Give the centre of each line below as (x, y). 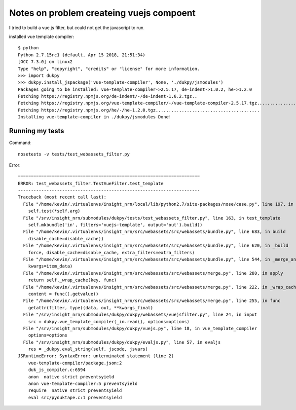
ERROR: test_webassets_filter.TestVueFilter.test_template (91, 183)
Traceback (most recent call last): (62, 197)
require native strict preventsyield (75, 391)
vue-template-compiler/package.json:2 (75, 363)
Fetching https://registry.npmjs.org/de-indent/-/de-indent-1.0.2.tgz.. (108, 96)
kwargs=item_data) (50, 266)
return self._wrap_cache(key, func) (72, 280)
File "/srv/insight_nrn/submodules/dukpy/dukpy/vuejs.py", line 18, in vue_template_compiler (140, 328)
